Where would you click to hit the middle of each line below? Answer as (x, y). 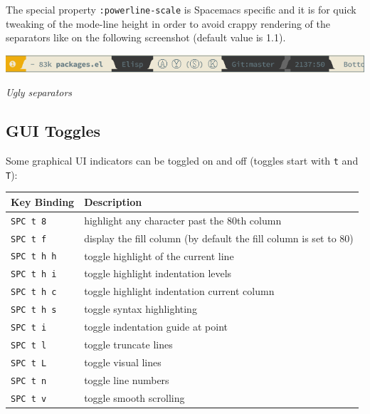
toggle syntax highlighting (141, 309)
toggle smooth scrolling (134, 397)
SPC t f (29, 239)
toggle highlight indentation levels (158, 273)
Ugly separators (39, 92)
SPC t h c (34, 293)
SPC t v (29, 399)
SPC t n (29, 381)
